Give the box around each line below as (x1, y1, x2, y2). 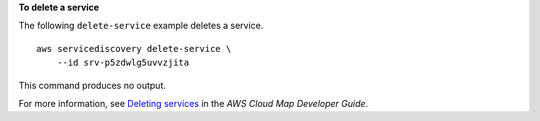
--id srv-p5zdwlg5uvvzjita (56, 57, 190, 69)
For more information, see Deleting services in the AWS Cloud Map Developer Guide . (18, 97, 369, 109)
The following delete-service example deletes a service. (18, 20, 264, 32)
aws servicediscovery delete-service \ (36, 43, 232, 54)
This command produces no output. (18, 79, 167, 91)
